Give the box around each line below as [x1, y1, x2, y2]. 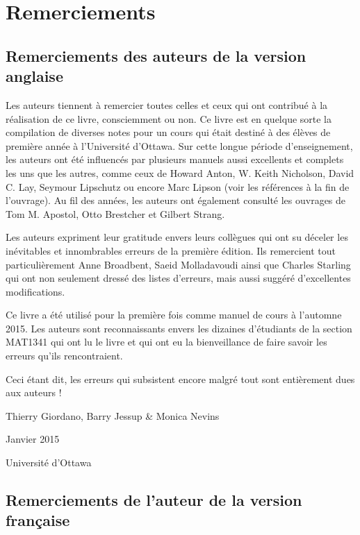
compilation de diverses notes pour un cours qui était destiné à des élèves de [6, 125, 331, 139]
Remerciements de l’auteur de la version [6, 489, 302, 511]
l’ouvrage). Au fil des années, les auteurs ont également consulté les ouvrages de [6, 193, 346, 207]
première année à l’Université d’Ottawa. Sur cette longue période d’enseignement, [6, 138, 353, 153]
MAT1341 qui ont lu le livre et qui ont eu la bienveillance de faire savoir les [6, 334, 327, 349]
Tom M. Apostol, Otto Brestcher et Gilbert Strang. [6, 206, 225, 221]
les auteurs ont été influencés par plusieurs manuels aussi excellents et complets [6, 152, 344, 167]
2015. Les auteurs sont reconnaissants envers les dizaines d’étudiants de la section [6, 321, 352, 335]
